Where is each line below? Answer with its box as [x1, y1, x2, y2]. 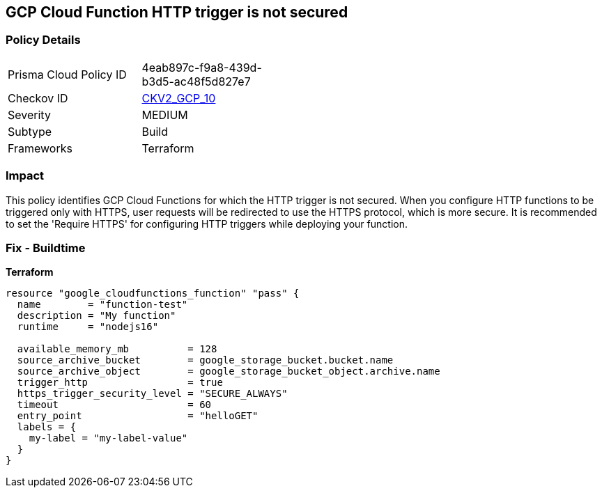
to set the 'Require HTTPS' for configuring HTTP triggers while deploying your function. [6, 217, 408, 230]
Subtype [8, 124, 52, 139]
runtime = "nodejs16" [17, 321, 159, 333]
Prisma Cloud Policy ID [8, 67, 127, 81]
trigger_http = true [17, 377, 223, 389]
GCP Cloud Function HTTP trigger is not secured [6, 3, 348, 21]
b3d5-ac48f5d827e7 [141, 74, 251, 88]
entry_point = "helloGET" [17, 410, 258, 422]
